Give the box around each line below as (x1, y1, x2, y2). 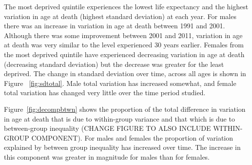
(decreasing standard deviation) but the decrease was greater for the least (4, 59, 224, 69)
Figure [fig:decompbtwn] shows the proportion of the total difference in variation (4, 103, 246, 114)
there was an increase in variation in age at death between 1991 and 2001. (4, 21, 225, 31)
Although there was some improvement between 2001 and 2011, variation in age (4, 30, 243, 40)
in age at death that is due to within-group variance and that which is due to (4, 113, 235, 124)
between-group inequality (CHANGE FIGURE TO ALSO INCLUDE (4, 123, 211, 133)
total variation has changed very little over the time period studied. (4, 87, 206, 98)
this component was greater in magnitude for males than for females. (4, 151, 210, 162)
